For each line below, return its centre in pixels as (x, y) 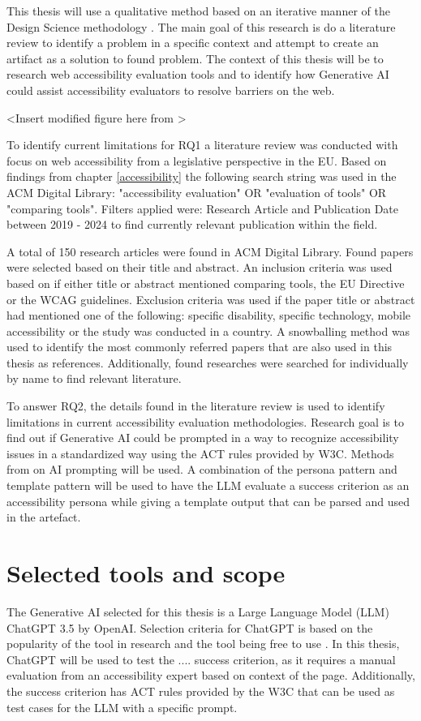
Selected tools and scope (146, 573)
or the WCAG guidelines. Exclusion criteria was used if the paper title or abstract (211, 299)
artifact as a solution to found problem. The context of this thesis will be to (195, 58)
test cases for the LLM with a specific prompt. (122, 707)
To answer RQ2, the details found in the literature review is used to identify (196, 406)
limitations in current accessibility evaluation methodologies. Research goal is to (205, 421)
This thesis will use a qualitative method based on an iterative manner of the (198, 11)
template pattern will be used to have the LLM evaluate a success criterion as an (208, 485)
